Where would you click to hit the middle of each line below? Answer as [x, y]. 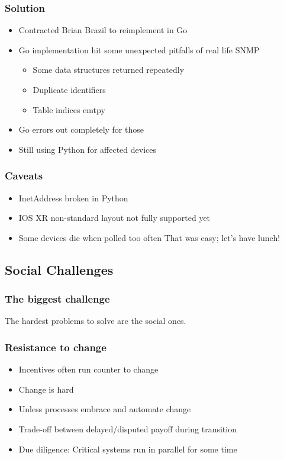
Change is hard [46, 389]
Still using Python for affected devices [87, 149]
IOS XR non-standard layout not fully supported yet [114, 218]
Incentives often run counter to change [88, 369]
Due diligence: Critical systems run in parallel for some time [128, 449]
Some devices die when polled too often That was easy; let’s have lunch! [149, 237]
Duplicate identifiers [69, 89]
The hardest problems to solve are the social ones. [96, 321]
